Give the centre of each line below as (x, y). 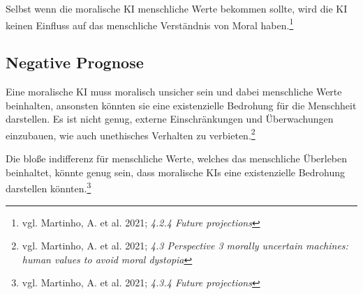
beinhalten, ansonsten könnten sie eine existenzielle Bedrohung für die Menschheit (181, 105)
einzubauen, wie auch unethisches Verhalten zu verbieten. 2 (131, 134)
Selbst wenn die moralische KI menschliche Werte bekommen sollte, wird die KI (177, 8)
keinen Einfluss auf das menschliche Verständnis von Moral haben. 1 (150, 24)
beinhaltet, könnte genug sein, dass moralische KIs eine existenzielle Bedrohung (176, 172)
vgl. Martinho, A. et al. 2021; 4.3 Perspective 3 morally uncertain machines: (185, 246)
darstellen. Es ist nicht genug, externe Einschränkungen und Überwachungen (170, 119)
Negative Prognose (75, 62)
